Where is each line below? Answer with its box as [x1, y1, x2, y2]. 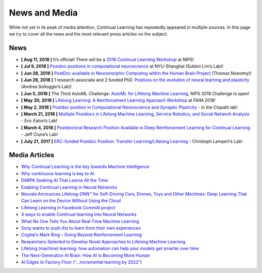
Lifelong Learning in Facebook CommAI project [21, 204, 116, 210]
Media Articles [9, 151, 54, 159]
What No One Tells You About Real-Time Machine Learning [21, 218, 139, 224]
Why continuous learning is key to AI [21, 170, 95, 176]
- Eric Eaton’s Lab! [21, 118, 58, 124]
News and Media [9, 7, 78, 18]
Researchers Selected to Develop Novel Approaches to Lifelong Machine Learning [21, 238, 186, 244]
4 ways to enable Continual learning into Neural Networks [21, 212, 137, 218]
